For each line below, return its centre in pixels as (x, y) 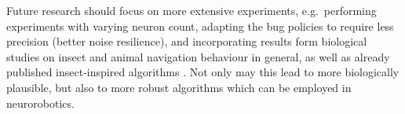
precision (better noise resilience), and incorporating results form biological (187, 41)
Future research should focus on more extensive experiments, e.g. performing (192, 10)
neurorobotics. (40, 103)
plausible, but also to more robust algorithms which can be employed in (179, 87)
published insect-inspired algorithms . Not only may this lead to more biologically (203, 72)
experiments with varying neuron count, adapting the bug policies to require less (200, 26)
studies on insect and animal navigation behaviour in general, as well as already (198, 56)
